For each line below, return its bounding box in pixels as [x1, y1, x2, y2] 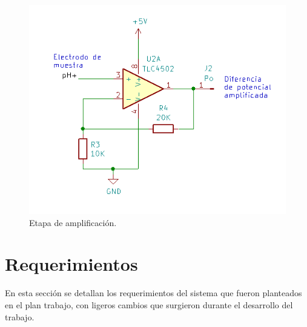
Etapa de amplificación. [29, 216, 117, 228]
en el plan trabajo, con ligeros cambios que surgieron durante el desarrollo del [5, 298, 293, 311]
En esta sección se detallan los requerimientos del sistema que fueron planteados [5, 287, 302, 299]
